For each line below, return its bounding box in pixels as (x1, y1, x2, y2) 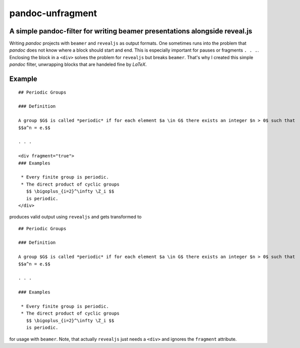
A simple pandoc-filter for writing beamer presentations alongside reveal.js (9, 27, 253, 35)
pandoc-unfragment (9, 8, 97, 19)
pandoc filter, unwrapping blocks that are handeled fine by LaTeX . (9, 61, 147, 68)
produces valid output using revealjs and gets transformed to (9, 214, 142, 220)
